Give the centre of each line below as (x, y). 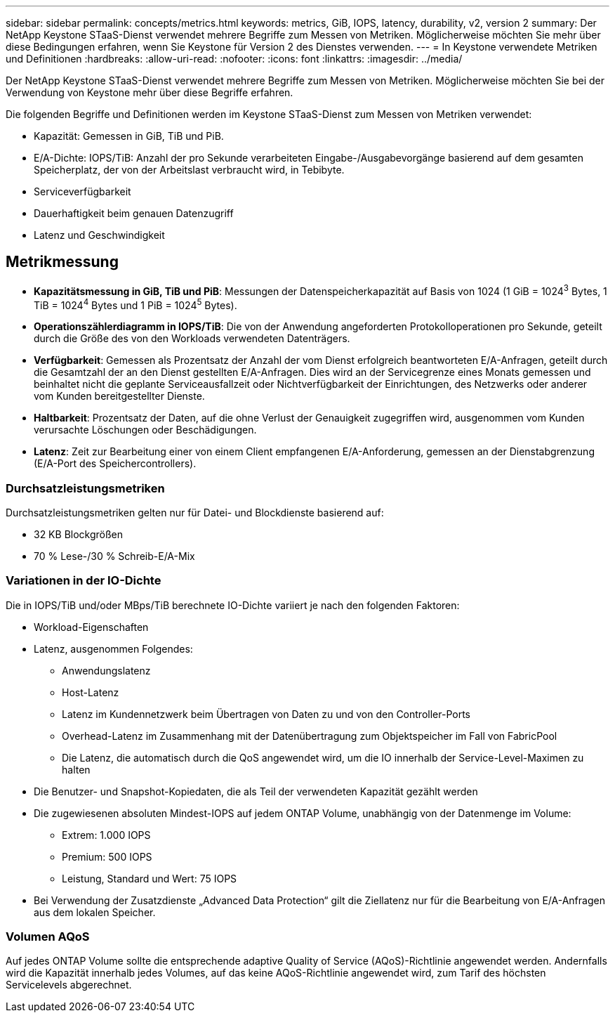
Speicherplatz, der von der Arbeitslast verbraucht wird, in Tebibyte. (189, 170)
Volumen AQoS (48, 937)
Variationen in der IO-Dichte (84, 581)
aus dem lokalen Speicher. (95, 912)
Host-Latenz (91, 692)
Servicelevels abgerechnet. (69, 985)
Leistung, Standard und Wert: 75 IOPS (150, 878)
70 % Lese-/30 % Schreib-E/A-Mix (114, 556)
